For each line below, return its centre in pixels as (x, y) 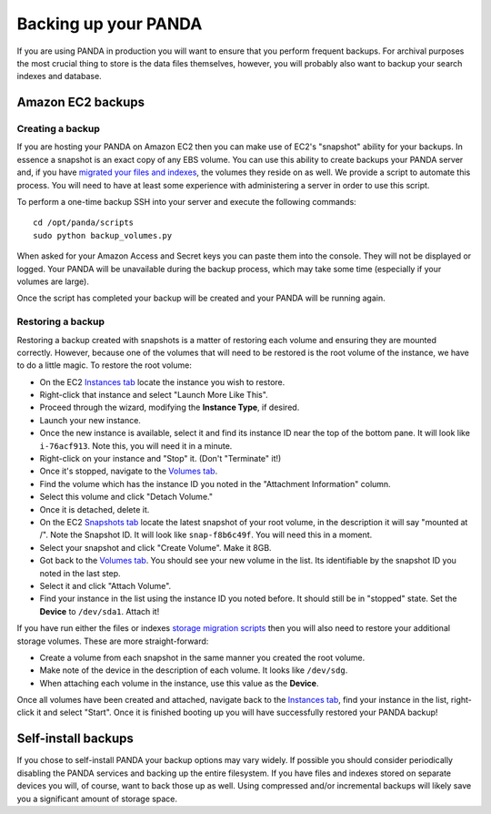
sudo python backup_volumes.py (103, 235)
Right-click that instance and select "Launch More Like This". (154, 395)
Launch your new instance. (90, 420)
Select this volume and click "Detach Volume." (126, 497)
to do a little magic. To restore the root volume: (105, 365)
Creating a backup (58, 129)
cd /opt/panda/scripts (84, 223)
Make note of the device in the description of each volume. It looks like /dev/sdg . (194, 670)
